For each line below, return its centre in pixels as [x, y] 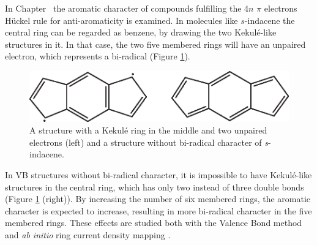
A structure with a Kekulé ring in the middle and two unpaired [148, 130]
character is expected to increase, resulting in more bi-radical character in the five [158, 210]
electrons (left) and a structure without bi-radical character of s [149, 142]
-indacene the [270, 20]
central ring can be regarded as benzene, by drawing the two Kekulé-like [141, 32]
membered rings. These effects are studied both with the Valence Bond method [154, 223]
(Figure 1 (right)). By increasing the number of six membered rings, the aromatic [158, 199]
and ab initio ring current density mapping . [88, 234]
